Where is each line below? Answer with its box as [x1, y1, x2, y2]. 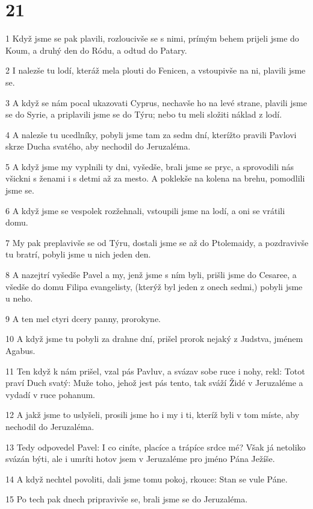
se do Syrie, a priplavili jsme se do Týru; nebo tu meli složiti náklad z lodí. [5, 108, 282, 121]
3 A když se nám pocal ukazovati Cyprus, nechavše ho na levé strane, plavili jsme [5, 96, 307, 109]
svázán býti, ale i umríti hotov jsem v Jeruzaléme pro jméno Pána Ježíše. [5, 452, 275, 465]
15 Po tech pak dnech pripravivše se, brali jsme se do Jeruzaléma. [5, 493, 248, 505]
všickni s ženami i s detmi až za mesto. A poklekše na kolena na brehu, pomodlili [5, 172, 305, 185]
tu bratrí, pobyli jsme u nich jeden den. [5, 248, 151, 261]
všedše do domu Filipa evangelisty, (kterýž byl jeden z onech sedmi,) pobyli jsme [5, 280, 303, 292]
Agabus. [5, 344, 36, 356]
